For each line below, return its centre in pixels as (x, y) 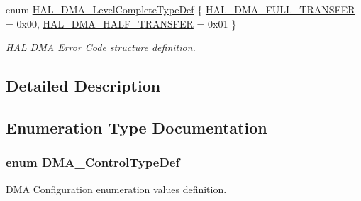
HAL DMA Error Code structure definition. (101, 47)
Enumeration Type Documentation (137, 127)
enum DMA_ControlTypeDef (93, 162)
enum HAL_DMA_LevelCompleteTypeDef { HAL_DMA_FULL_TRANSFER (180, 9)
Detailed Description (83, 86)
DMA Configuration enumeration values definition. (116, 189)
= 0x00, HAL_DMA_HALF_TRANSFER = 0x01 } (121, 23)
